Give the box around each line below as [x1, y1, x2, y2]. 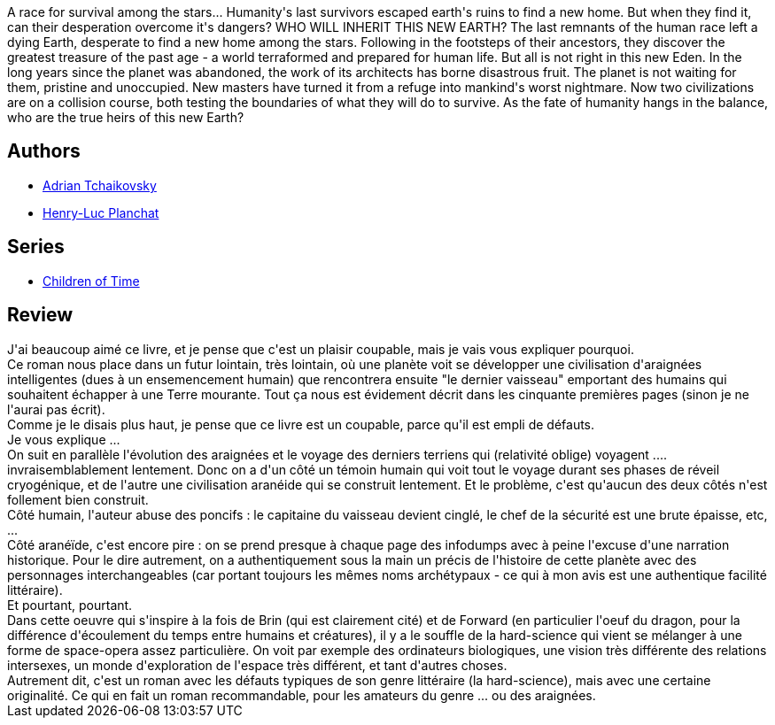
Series [7, 235, 65, 258]
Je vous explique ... [7, 431, 120, 447]
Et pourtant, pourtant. [7, 597, 133, 613]
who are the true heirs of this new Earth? [7, 110, 244, 125]
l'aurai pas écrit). [7, 401, 105, 417]
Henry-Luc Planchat [43, 204, 159, 220]
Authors [7, 140, 81, 163]
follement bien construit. [7, 491, 149, 507]
